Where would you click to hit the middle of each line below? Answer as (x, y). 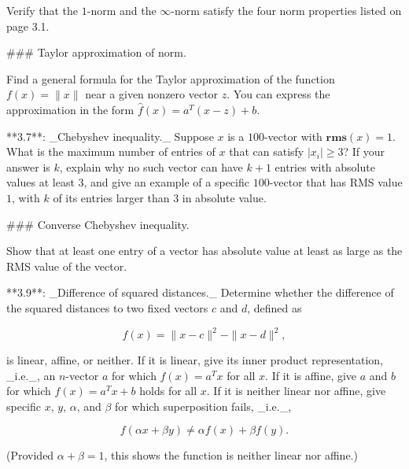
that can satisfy (267, 151)
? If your (364, 151)
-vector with (293, 136)
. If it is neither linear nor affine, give (296, 391)
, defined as (275, 307)
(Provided (30, 455)
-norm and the (122, 10)
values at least (41, 182)
